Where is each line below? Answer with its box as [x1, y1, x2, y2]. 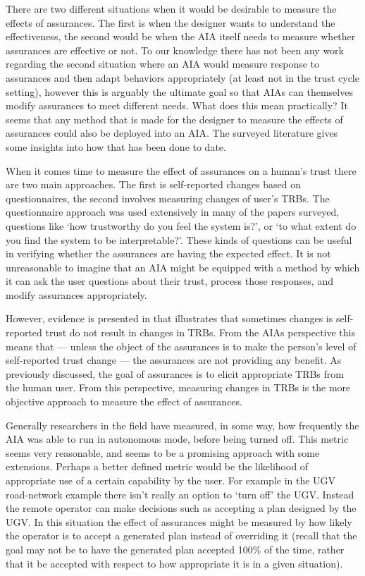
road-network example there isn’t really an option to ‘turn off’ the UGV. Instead [6, 486, 354, 501]
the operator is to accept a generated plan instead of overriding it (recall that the [6, 528, 357, 543]
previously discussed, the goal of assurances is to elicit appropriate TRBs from [6, 366, 344, 381]
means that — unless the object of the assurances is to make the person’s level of [6, 338, 357, 353]
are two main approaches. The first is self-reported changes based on [6, 177, 302, 192]
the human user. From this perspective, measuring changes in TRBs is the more [6, 380, 351, 395]
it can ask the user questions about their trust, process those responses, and [6, 274, 333, 288]
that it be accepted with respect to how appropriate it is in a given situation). [6, 556, 343, 570]
